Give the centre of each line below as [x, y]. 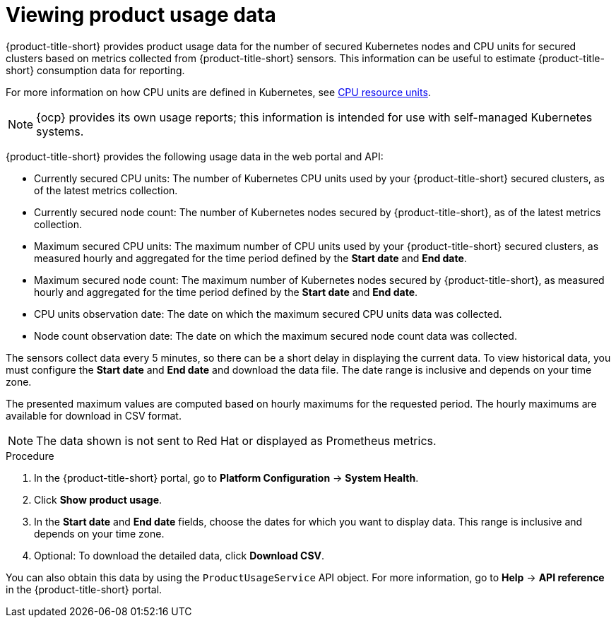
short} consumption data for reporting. [95, 70]
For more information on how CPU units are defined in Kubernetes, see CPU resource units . [218, 92]
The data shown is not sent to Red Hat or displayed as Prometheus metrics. [236, 440]
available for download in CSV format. [94, 415]
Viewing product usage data [141, 15]
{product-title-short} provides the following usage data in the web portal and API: [195, 156]
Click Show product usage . [98, 499]
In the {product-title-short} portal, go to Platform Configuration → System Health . [226, 477]
